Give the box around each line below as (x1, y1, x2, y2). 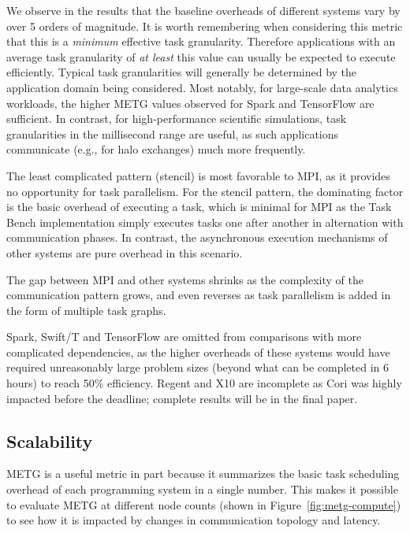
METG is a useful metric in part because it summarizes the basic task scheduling (6, 465, 400, 482)
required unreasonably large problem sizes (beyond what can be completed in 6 (6, 359, 389, 376)
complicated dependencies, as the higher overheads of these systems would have (6, 343, 390, 360)
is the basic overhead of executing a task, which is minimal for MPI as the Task (6, 198, 392, 215)
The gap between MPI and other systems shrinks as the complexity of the (6, 271, 363, 287)
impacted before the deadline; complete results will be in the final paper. (6, 390, 358, 406)
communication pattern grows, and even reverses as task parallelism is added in (6, 287, 391, 303)
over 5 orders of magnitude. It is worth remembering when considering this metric (6, 17, 403, 34)
